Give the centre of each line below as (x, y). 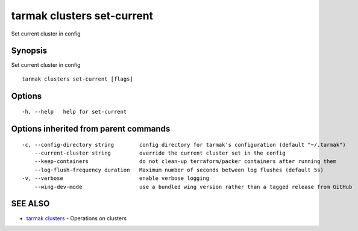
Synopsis (29, 51)
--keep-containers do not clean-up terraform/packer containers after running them (185, 162)
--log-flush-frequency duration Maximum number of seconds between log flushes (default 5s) (179, 170)
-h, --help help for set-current (74, 112)
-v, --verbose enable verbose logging (116, 178)
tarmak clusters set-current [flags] (78, 79)
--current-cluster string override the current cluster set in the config (160, 153)
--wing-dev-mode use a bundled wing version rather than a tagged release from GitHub (193, 187)
